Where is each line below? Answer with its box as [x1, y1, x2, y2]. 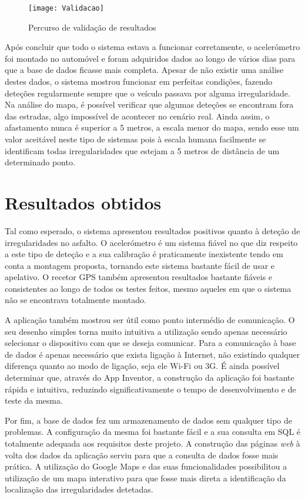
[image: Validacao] [28, 4, 104, 12]
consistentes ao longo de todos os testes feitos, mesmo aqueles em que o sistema [5, 282, 291, 294]
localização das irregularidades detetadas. [5, 483, 153, 495]
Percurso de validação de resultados [28, 21, 156, 33]
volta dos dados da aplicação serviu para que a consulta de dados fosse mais [5, 448, 279, 461]
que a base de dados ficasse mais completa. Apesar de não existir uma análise [5, 64, 284, 76]
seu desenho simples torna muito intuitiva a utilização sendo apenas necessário [5, 325, 287, 337]
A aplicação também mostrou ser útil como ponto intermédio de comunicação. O [5, 314, 295, 326]
